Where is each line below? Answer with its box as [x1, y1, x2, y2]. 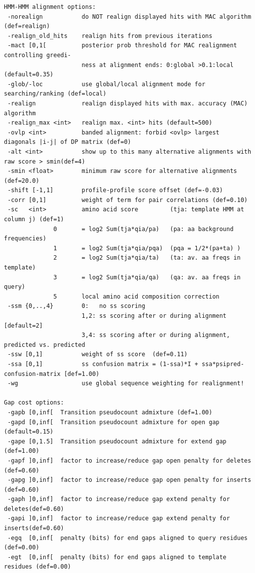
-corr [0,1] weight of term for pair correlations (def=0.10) [7, 196, 248, 203]
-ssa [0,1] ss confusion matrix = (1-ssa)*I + [7, 360, 198, 368]
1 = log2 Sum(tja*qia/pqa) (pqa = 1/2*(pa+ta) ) [53, 244, 241, 252]
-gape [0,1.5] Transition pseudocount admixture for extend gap [7, 438, 227, 445]
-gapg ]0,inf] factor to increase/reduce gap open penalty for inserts [7, 476, 252, 484]
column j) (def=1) [4, 216, 64, 223]
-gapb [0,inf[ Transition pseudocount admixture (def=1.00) [7, 408, 213, 416]
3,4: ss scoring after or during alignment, [81, 332, 230, 339]
